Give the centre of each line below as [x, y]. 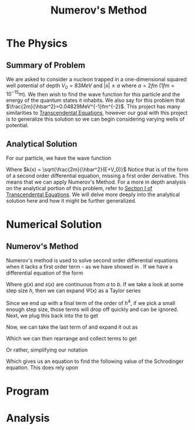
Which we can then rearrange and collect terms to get [71, 338]
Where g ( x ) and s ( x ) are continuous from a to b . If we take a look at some [95, 285]
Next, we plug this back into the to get [52, 315]
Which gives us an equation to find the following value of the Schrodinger [95, 361]
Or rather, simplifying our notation [47, 350]
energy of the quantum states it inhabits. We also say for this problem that [95, 100]
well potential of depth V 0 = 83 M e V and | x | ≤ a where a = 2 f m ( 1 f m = [90, 86]
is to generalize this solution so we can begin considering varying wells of [95, 119]
